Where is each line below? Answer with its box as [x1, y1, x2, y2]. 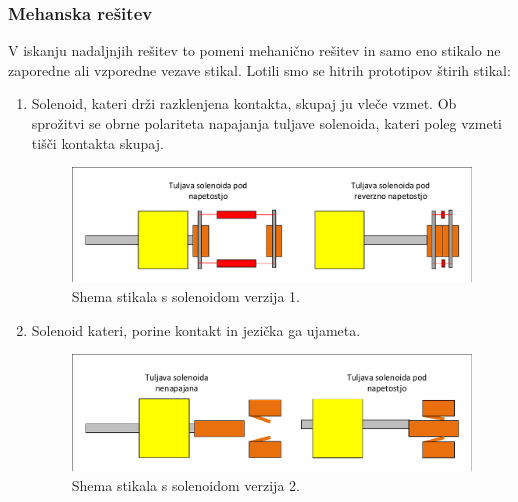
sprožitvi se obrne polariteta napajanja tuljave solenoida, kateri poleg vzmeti [31, 113, 502, 133]
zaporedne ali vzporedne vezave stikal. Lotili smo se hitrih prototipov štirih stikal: [8, 59, 511, 80]
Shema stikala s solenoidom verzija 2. [71, 474, 300, 495]
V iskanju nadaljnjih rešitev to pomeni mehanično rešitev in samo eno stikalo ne [8, 40, 501, 61]
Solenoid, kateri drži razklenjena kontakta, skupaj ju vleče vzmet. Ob [31, 93, 457, 114]
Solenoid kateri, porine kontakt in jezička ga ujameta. [31, 319, 361, 340]
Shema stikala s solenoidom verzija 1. [71, 286, 300, 307]
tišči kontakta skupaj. [31, 132, 164, 153]
